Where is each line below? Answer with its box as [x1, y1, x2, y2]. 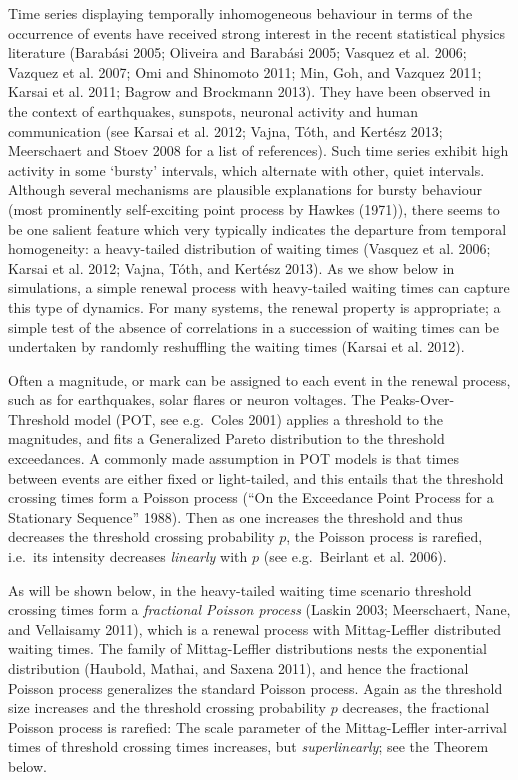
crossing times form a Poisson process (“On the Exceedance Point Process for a [8, 487, 494, 508]
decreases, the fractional [342, 697, 490, 718]
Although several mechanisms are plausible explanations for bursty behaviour [8, 179, 482, 200]
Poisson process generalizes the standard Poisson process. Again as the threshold [8, 677, 503, 698]
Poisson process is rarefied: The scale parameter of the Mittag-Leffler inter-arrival [8, 716, 507, 737]
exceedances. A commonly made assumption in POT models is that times [8, 448, 459, 469]
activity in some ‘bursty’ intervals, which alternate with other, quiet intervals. [8, 159, 485, 180]
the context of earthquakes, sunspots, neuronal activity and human [8, 100, 418, 121]
